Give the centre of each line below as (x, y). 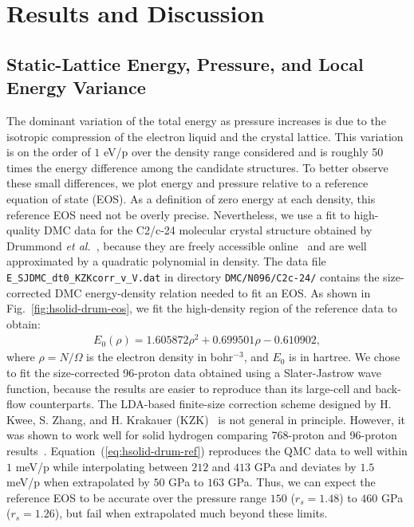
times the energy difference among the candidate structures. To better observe (197, 167)
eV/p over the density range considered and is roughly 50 (243, 152)
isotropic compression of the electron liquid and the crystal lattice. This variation (205, 136)
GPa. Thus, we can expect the (302, 482)
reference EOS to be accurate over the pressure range (137, 497)
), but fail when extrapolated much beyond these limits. (191, 513)
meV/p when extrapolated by (78, 482)
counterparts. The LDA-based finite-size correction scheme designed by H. (211, 404)
